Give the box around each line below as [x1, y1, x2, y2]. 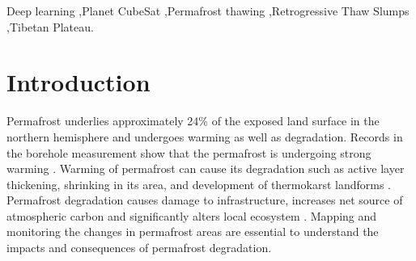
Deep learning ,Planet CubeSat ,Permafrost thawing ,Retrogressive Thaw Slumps [6, 2, 410, 19]
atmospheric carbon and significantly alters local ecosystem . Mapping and [6, 207, 377, 224]
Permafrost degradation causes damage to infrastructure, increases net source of [6, 192, 403, 208]
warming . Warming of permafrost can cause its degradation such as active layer [6, 160, 405, 177]
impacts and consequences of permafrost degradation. [6, 239, 272, 256]
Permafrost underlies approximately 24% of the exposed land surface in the [6, 112, 380, 129]
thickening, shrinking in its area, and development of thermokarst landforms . [6, 175, 392, 192]
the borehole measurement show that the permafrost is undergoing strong [6, 144, 371, 161]
